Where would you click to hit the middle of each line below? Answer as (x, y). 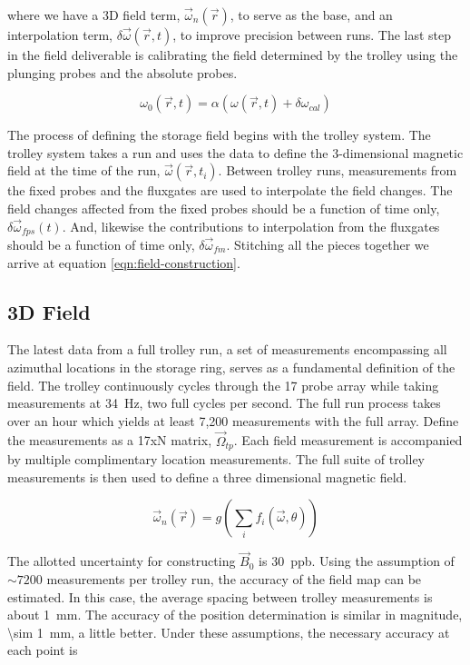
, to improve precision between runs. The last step (312, 35)
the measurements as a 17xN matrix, (110, 440)
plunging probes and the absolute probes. (122, 72)
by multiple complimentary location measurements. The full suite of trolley (216, 459)
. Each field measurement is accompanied (348, 440)
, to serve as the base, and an (311, 15)
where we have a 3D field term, (94, 15)
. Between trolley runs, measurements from (338, 170)
